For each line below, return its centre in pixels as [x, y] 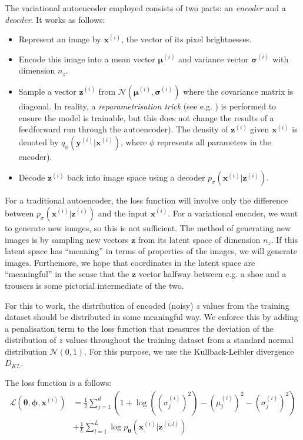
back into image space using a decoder [136, 177]
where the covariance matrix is [238, 91]
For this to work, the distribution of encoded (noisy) [99, 305]
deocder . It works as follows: [55, 19]
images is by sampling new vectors [67, 239]
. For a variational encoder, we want [233, 213]
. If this [284, 239]
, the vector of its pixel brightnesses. [187, 39]
